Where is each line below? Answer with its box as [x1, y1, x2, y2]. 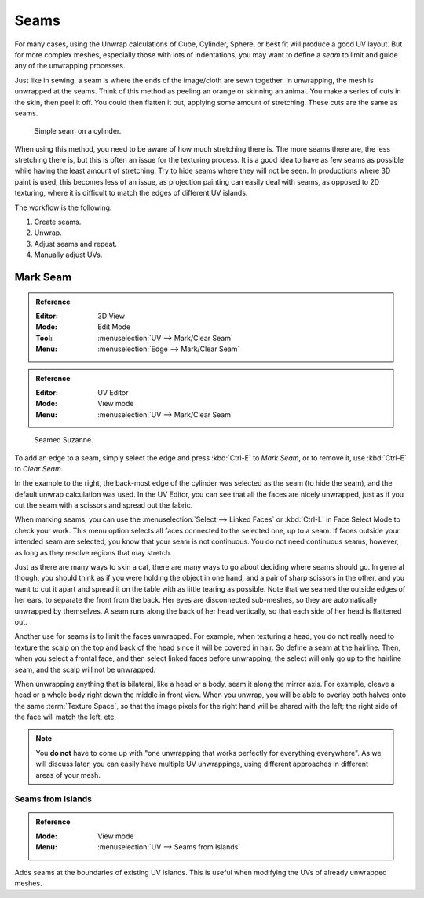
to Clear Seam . [14, 464, 64, 473]
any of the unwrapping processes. [14, 61, 126, 71]
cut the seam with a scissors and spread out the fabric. [14, 500, 193, 510]
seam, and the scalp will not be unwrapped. [14, 665, 156, 674]
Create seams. [34, 217, 82, 227]
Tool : [35, 333, 53, 343]
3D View [97, 311, 126, 321]
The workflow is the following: [14, 203, 112, 212]
